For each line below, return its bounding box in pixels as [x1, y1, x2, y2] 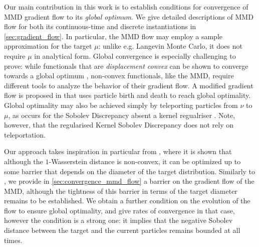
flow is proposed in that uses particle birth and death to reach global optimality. [4, 90, 251, 100]
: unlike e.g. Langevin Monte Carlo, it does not [98, 41, 242, 51]
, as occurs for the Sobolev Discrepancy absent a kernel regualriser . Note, [8, 109, 235, 120]
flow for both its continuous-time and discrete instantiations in [4, 21, 196, 32]
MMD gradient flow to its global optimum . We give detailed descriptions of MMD [4, 11, 253, 22]
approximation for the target [4, 41, 92, 51]
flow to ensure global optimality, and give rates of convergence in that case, [4, 205, 235, 215]
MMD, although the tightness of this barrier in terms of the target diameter [4, 185, 237, 196]
